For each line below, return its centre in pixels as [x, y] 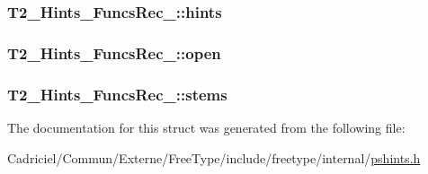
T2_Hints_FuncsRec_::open [114, 52]
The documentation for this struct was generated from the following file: [206, 127]
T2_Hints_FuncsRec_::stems [117, 94]
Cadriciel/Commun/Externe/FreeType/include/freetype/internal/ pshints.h [214, 157]
